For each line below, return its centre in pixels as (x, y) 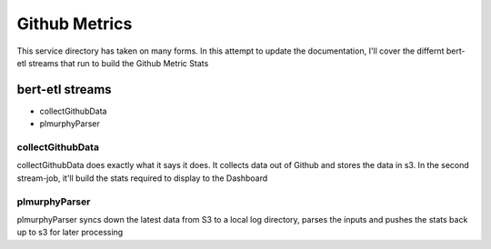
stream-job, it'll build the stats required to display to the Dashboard (142, 178)
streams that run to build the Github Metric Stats (119, 63)
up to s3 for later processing (70, 233)
